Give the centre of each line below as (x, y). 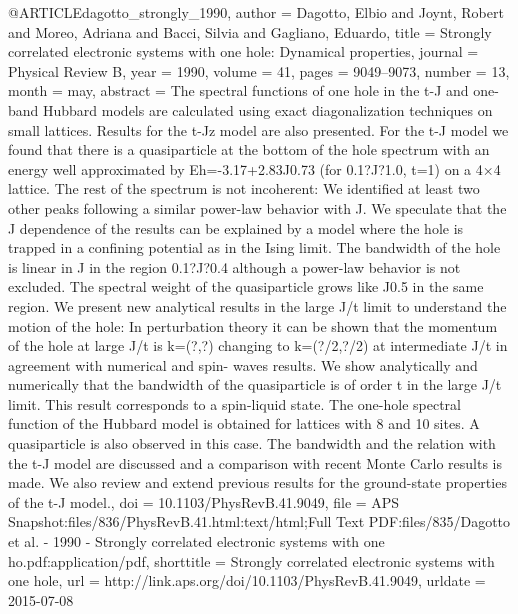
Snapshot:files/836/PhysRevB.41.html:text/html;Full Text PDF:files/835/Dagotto (259, 521)
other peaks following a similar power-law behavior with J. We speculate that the (257, 207)
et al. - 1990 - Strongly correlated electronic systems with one (196, 541)
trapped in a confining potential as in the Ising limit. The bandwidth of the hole (254, 247)
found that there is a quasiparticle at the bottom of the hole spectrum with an (249, 149)
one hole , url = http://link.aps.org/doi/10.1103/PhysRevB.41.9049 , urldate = (247, 580)
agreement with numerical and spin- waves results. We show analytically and (243, 364)
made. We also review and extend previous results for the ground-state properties (257, 482)
